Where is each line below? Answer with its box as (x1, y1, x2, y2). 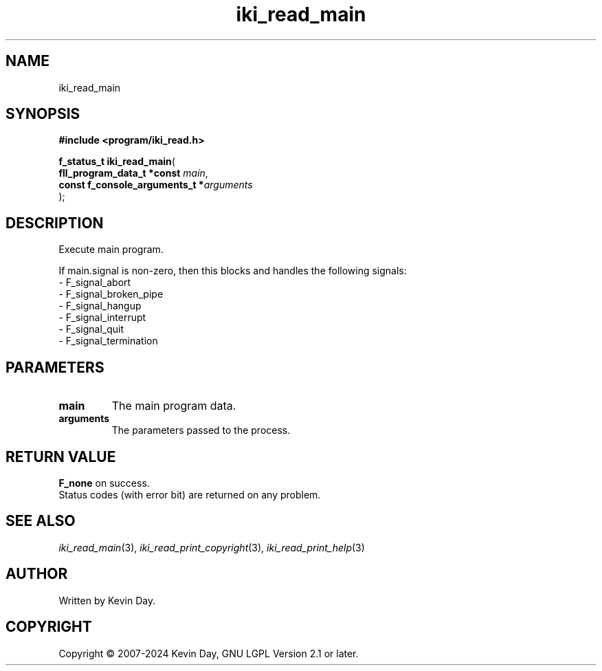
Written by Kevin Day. (58, 594, 156, 606)
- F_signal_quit (58, 323, 124, 335)
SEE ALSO (5, 512, 76, 530)
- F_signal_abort (58, 276, 131, 289)
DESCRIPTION (5, 214, 104, 232)
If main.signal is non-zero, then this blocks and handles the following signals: (58, 265, 407, 277)
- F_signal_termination (58, 335, 158, 347)
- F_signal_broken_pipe (58, 288, 164, 300)
